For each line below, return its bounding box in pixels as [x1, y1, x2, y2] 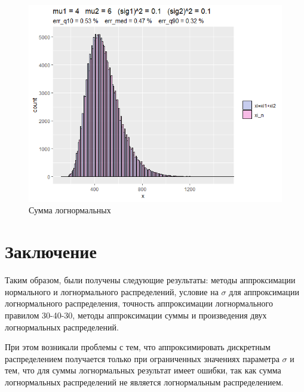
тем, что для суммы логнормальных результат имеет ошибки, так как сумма [5, 364, 281, 376]
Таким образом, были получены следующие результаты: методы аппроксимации [5, 274, 296, 286]
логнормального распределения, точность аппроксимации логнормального [5, 297, 273, 310]
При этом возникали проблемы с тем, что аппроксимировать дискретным [5, 341, 271, 353]
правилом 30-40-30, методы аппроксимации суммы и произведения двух [5, 308, 267, 321]
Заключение [5, 239, 97, 264]
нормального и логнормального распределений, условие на [5, 285, 219, 298]
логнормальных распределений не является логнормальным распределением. [5, 375, 284, 388]
